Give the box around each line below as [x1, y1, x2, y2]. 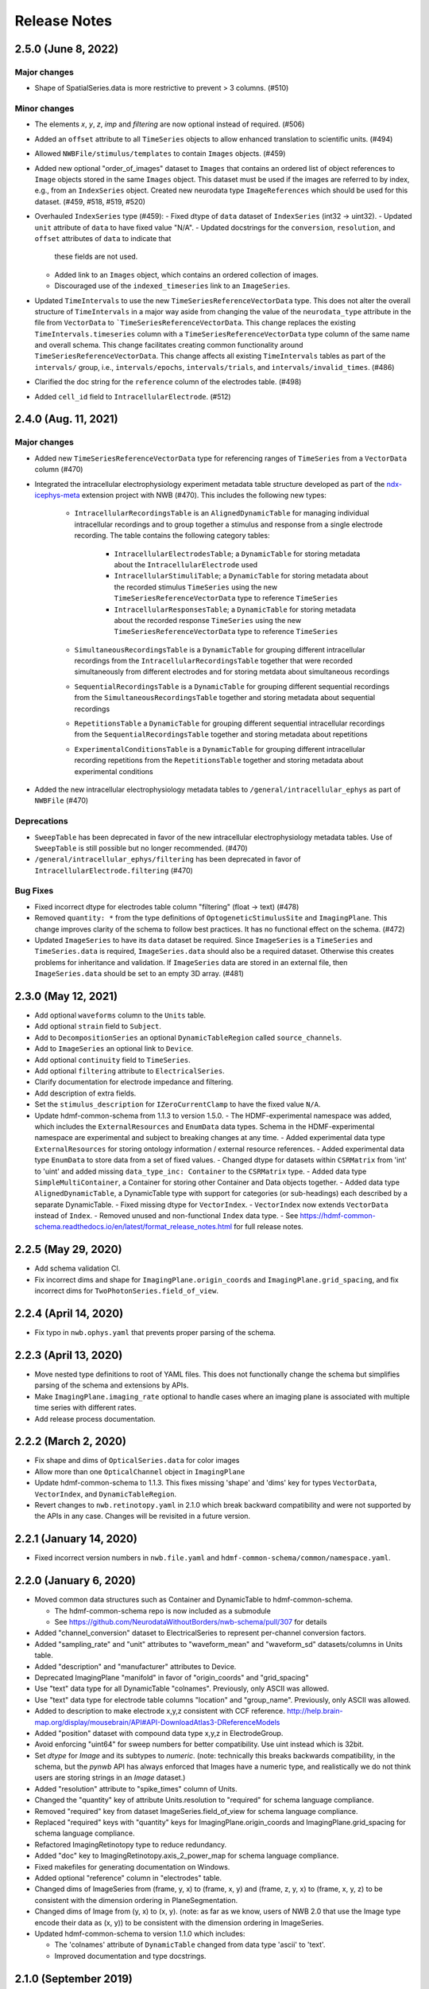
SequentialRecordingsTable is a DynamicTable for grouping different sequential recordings [74, 681, 390, 691]
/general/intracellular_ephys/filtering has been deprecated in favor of [34, 854, 301, 864]
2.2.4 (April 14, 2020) [14, 1306, 124, 1320]
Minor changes [14, 103, 75, 115]
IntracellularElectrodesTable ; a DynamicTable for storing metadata [114, 549, 361, 559]
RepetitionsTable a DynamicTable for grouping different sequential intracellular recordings [74, 718, 385, 728]
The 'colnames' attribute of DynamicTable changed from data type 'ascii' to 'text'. [54, 1940, 326, 1949]
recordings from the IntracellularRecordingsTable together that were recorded [74, 656, 354, 666]
